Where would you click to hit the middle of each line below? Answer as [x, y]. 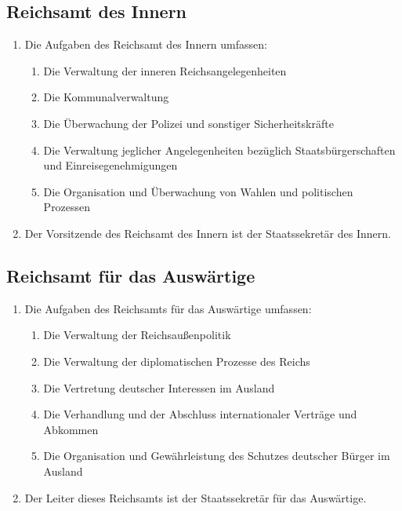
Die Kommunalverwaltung [106, 97]
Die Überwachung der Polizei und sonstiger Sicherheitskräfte [188, 123]
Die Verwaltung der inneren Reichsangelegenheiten [165, 70]
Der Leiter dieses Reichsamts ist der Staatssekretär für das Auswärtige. [196, 497]
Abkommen [71, 429]
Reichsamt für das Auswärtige [131, 275]
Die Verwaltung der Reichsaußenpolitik [137, 335]
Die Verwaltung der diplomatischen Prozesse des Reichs [177, 361]
